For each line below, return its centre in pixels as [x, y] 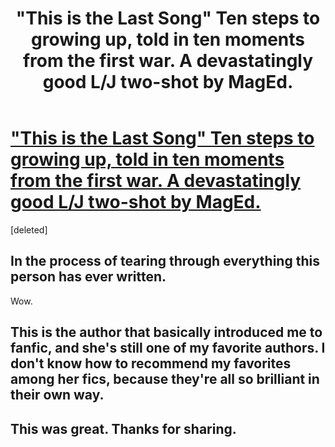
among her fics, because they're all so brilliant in [165, 379]
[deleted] [29, 229]
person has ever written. [88, 277]
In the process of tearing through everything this [165, 261]
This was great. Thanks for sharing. [123, 428]
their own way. [57, 395]
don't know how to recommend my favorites [151, 363]
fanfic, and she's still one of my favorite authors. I [168, 348]
